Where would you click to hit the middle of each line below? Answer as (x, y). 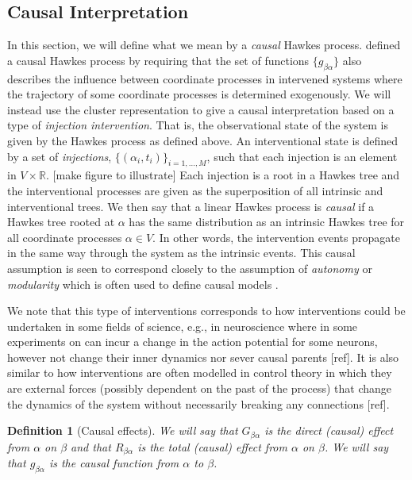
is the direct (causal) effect (329, 430)
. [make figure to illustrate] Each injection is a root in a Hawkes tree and (223, 175)
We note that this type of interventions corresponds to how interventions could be (206, 311)
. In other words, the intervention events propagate (276, 237)
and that (91, 446)
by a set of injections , (60, 156)
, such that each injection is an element (302, 156)
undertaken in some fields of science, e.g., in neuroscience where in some (183, 326)
